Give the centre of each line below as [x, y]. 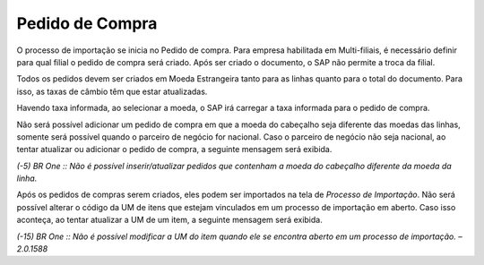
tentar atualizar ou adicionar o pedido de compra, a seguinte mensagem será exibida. [174, 150]
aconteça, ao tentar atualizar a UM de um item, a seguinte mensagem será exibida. [169, 220]
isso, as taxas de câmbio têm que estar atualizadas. [112, 91]
